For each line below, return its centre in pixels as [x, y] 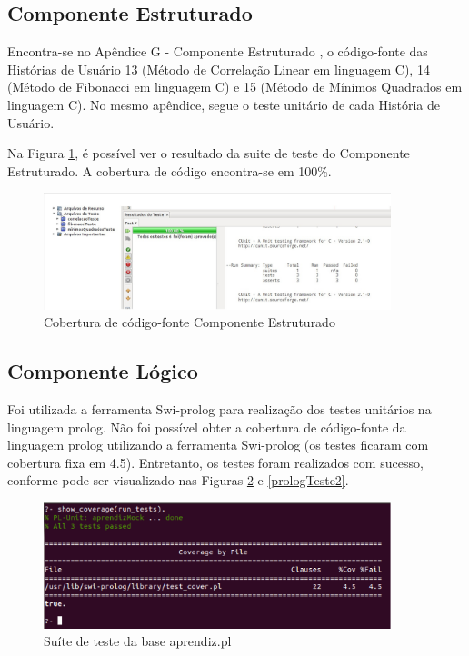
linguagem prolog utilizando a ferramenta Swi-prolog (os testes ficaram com [218, 445]
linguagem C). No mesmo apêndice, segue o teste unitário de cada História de [224, 104]
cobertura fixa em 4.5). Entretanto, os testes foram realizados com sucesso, [215, 462]
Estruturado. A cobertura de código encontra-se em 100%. [170, 170]
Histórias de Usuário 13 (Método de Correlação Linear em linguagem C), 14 [219, 69]
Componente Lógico [103, 371]
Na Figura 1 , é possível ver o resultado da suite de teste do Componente [209, 153]
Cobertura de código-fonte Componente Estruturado [190, 322]
